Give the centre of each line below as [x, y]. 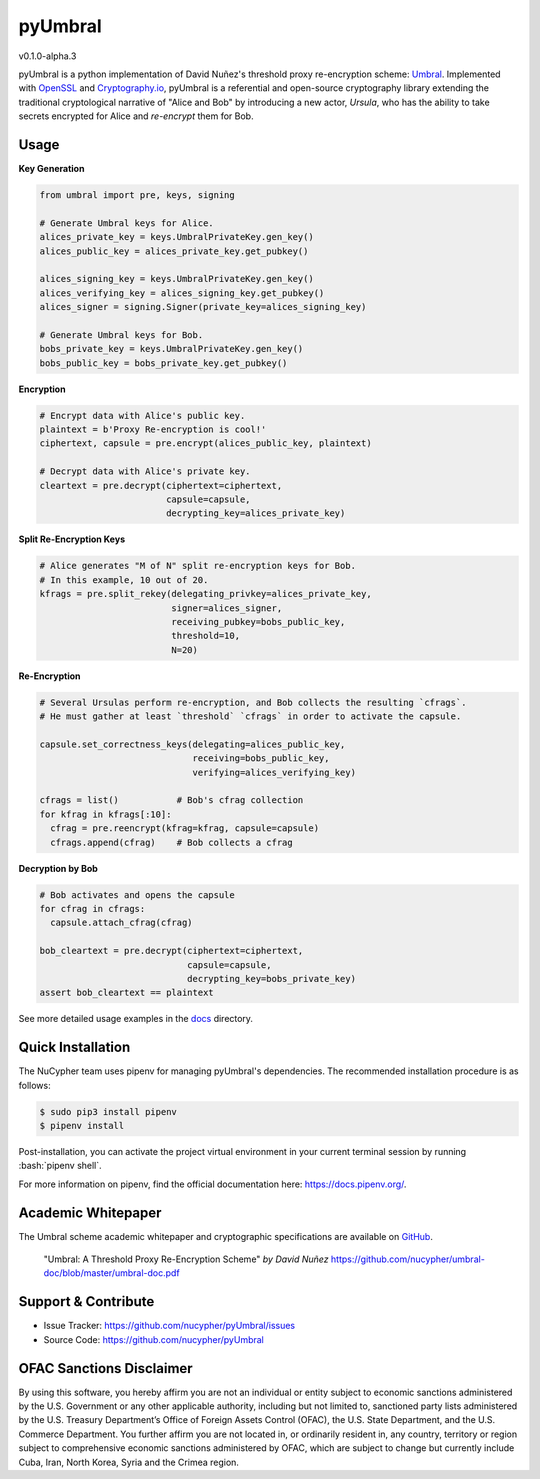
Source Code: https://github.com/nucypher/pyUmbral [154, 1339]
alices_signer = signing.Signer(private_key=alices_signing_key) [203, 307]
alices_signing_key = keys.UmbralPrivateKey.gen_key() [176, 279]
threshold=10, [205, 636]
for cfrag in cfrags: [92, 908]
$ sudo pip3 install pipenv [108, 1111]
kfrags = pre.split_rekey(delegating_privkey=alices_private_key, [205, 594]
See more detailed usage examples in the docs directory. [136, 1019]
